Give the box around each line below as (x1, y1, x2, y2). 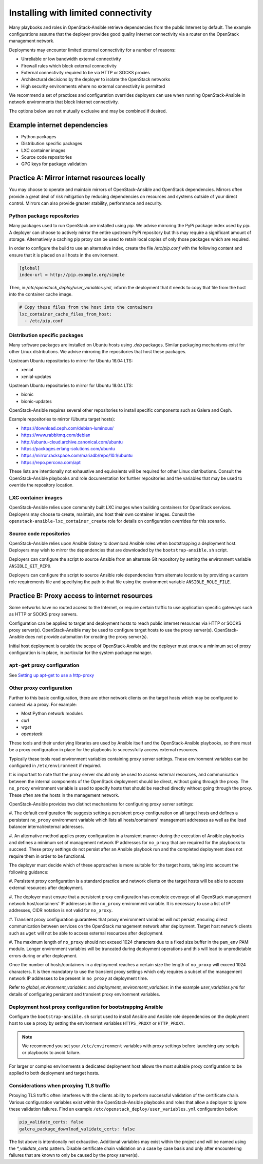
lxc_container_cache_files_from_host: (19, 311, 112, 317)
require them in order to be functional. (9, 853, 85, 859)
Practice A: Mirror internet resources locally (9, 174, 146, 182)
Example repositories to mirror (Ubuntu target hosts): (9, 416, 115, 422)
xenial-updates (21, 374, 52, 380)
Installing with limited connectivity (9, 7, 152, 18)
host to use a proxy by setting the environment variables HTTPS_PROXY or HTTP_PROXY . (9, 1020, 185, 1026)
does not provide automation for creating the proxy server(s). (25, 634, 148, 640)
